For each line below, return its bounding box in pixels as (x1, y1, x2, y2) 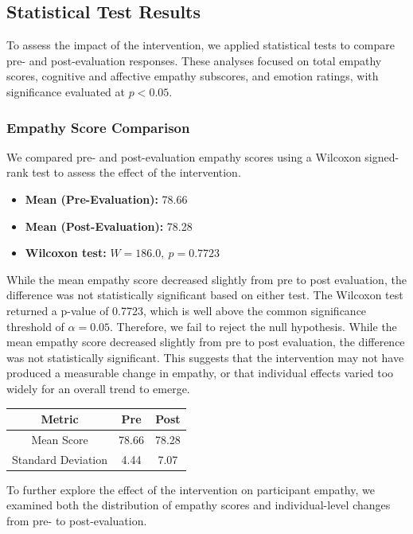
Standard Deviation (12, 450, 108, 467)
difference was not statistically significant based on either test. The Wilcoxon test (6, 286, 403, 303)
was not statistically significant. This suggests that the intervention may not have (6, 349, 404, 365)
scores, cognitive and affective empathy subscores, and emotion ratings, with (6, 68, 379, 84)
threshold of (6, 318, 64, 334)
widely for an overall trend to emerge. (6, 380, 190, 396)
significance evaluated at (6, 83, 126, 99)
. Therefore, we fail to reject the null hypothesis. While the (110, 318, 397, 334)
